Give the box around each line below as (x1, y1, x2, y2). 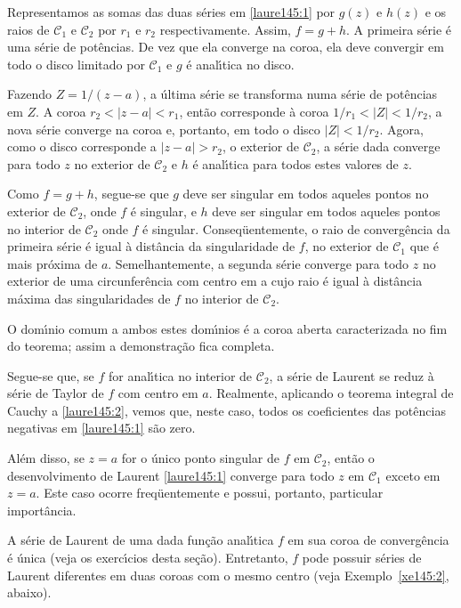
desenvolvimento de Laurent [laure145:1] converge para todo (7, 466, 335, 484)
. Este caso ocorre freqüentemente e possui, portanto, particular (36, 483, 384, 502)
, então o (327, 449, 375, 467)
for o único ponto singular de (121, 449, 279, 467)
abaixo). (7, 583, 52, 602)
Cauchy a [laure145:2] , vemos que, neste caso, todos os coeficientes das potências (7, 401, 446, 419)
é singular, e (130, 201, 197, 220)
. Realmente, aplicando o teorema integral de (208, 384, 454, 402)
